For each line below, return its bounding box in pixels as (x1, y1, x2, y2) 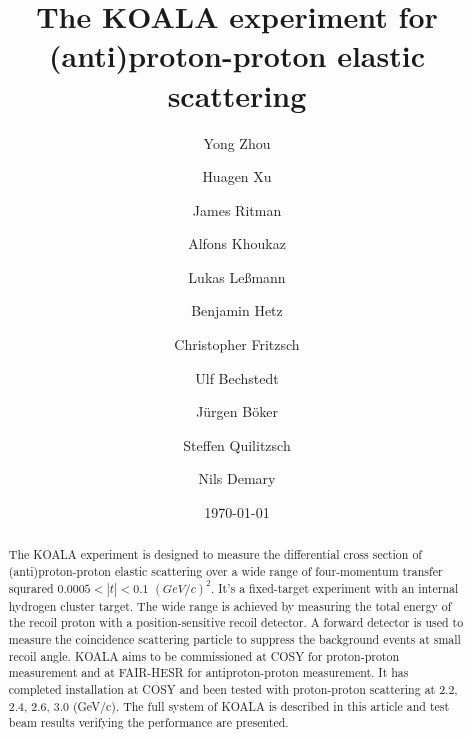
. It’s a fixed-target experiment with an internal (211, 579, 459, 596)
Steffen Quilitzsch (183, 434, 291, 455)
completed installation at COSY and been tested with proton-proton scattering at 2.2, (8, 681, 458, 698)
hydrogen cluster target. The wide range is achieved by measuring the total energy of (8, 597, 452, 614)
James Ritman (192, 199, 282, 220)
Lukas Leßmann (188, 266, 286, 287)
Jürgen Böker (196, 401, 278, 422)
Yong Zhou (203, 132, 271, 153)
